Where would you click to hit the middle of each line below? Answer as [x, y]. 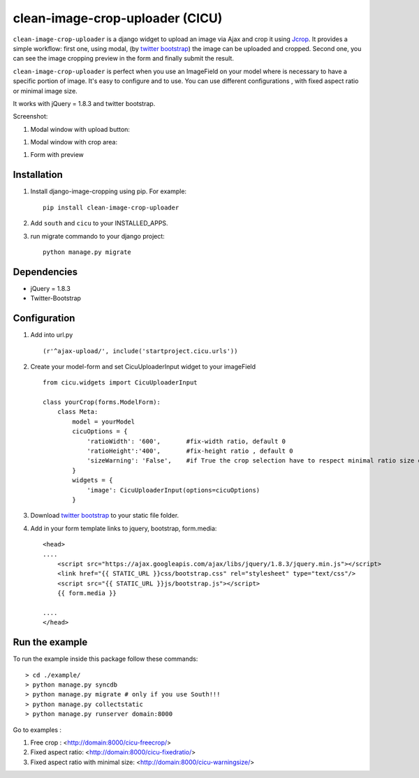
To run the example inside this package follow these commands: [105, 659]
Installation [38, 175]
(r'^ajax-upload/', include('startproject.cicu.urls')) [140, 351]
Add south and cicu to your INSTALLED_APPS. [99, 223]
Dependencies [45, 272]
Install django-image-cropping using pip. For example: [109, 191]
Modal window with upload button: [80, 129]
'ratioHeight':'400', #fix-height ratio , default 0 [190, 451]
